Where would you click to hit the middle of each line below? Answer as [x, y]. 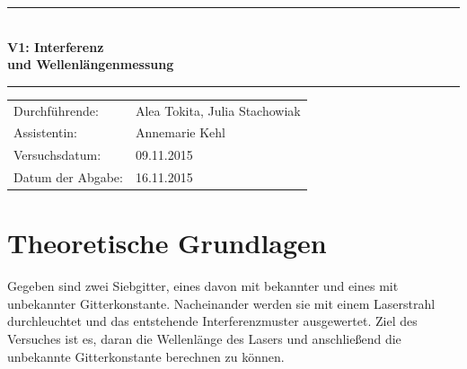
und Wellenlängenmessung [91, 64]
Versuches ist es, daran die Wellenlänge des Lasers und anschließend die [204, 339]
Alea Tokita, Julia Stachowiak [218, 110]
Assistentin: [46, 132]
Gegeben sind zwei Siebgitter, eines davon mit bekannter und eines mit [203, 286]
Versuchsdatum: [57, 155]
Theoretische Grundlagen [167, 243]
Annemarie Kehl [180, 132]
